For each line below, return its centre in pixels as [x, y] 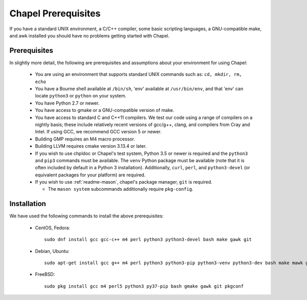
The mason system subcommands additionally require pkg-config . [121, 189]
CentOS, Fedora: [52, 228]
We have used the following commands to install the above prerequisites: [86, 216]
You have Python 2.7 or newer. [67, 103]
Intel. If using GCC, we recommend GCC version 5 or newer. [98, 132]
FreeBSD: [45, 274]
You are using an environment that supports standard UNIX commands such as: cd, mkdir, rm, [139, 74]
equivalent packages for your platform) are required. [90, 175]
